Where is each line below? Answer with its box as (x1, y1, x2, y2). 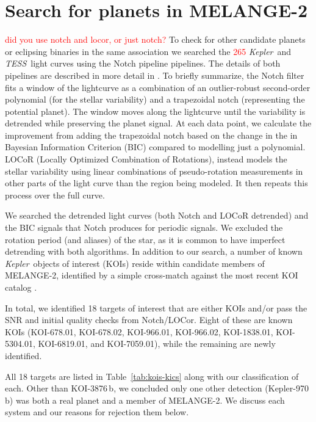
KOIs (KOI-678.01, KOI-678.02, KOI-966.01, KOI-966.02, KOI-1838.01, (5, 325, 273, 338)
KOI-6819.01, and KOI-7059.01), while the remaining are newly (38, 337, 276, 350)
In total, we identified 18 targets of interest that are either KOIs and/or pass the (5, 301, 307, 314)
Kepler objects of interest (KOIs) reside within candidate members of (5, 256, 265, 269)
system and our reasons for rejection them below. (5, 406, 189, 418)
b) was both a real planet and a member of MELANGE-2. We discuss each (5, 393, 285, 406)
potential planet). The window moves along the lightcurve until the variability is (5, 104, 306, 117)
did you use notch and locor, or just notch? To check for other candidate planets (5, 33, 306, 46)
